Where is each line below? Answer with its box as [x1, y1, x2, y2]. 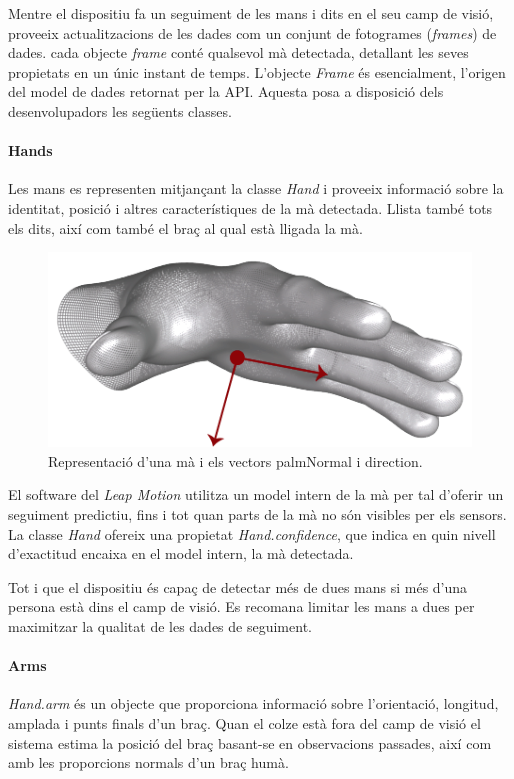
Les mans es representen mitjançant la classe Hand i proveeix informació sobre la [8, 178, 504, 199]
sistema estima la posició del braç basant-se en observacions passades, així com [8, 732, 492, 753]
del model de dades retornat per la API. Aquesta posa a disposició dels [8, 81, 444, 102]
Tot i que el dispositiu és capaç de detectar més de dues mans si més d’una [8, 576, 468, 597]
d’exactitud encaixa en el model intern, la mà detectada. [8, 543, 354, 564]
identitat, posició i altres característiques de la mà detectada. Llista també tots [8, 197, 493, 218]
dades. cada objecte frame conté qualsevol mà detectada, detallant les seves [8, 42, 469, 63]
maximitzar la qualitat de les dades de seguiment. [8, 615, 312, 636]
